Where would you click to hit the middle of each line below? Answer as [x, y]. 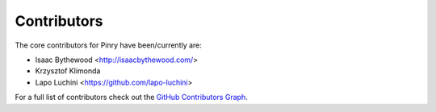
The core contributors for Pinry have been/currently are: [108, 45]
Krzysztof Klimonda [68, 71]
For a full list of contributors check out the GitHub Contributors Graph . [131, 97]
